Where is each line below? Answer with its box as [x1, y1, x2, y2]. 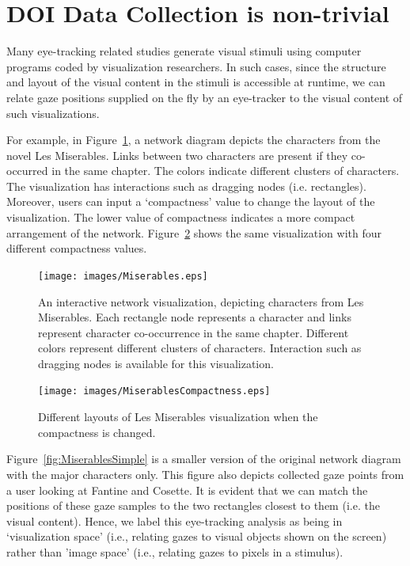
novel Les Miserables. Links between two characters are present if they [6, 146, 348, 163]
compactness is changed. [38, 424, 156, 440]
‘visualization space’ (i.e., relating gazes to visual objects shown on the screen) [6, 528, 387, 545]
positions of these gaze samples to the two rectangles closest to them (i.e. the [6, 497, 380, 514]
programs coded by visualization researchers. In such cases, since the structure [6, 58, 386, 74]
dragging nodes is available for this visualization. [38, 355, 274, 371]
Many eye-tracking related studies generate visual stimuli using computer [6, 43, 362, 59]
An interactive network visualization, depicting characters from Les [38, 293, 364, 310]
